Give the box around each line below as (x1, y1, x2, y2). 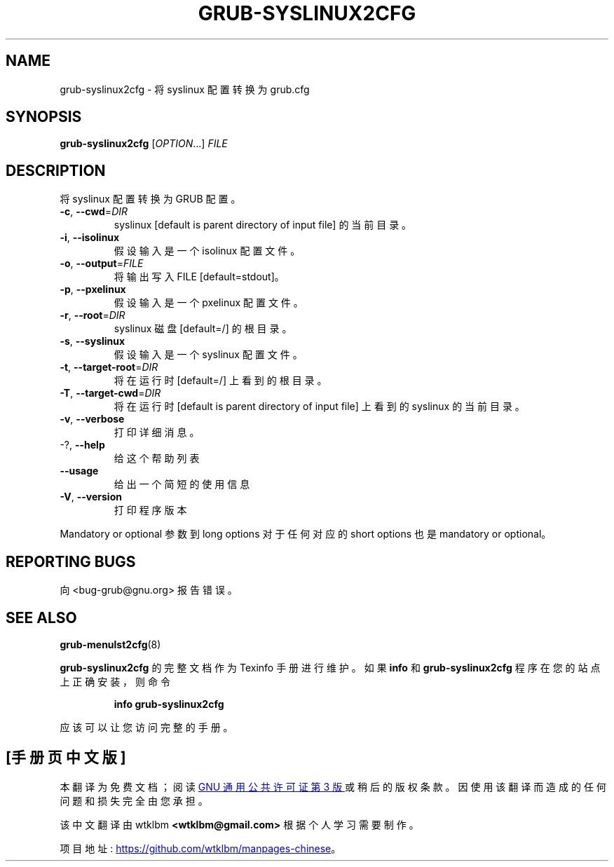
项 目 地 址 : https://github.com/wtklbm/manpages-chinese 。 (60, 842, 341, 854)
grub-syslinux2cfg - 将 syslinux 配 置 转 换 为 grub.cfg (60, 83, 310, 95)
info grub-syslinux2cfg (114, 697, 224, 710)
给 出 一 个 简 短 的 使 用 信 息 (114, 478, 250, 491)
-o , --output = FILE (60, 257, 144, 270)
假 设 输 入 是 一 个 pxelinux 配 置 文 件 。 (114, 296, 303, 309)
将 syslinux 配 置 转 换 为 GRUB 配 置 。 (60, 193, 241, 205)
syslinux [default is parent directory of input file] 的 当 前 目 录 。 (114, 219, 412, 231)
